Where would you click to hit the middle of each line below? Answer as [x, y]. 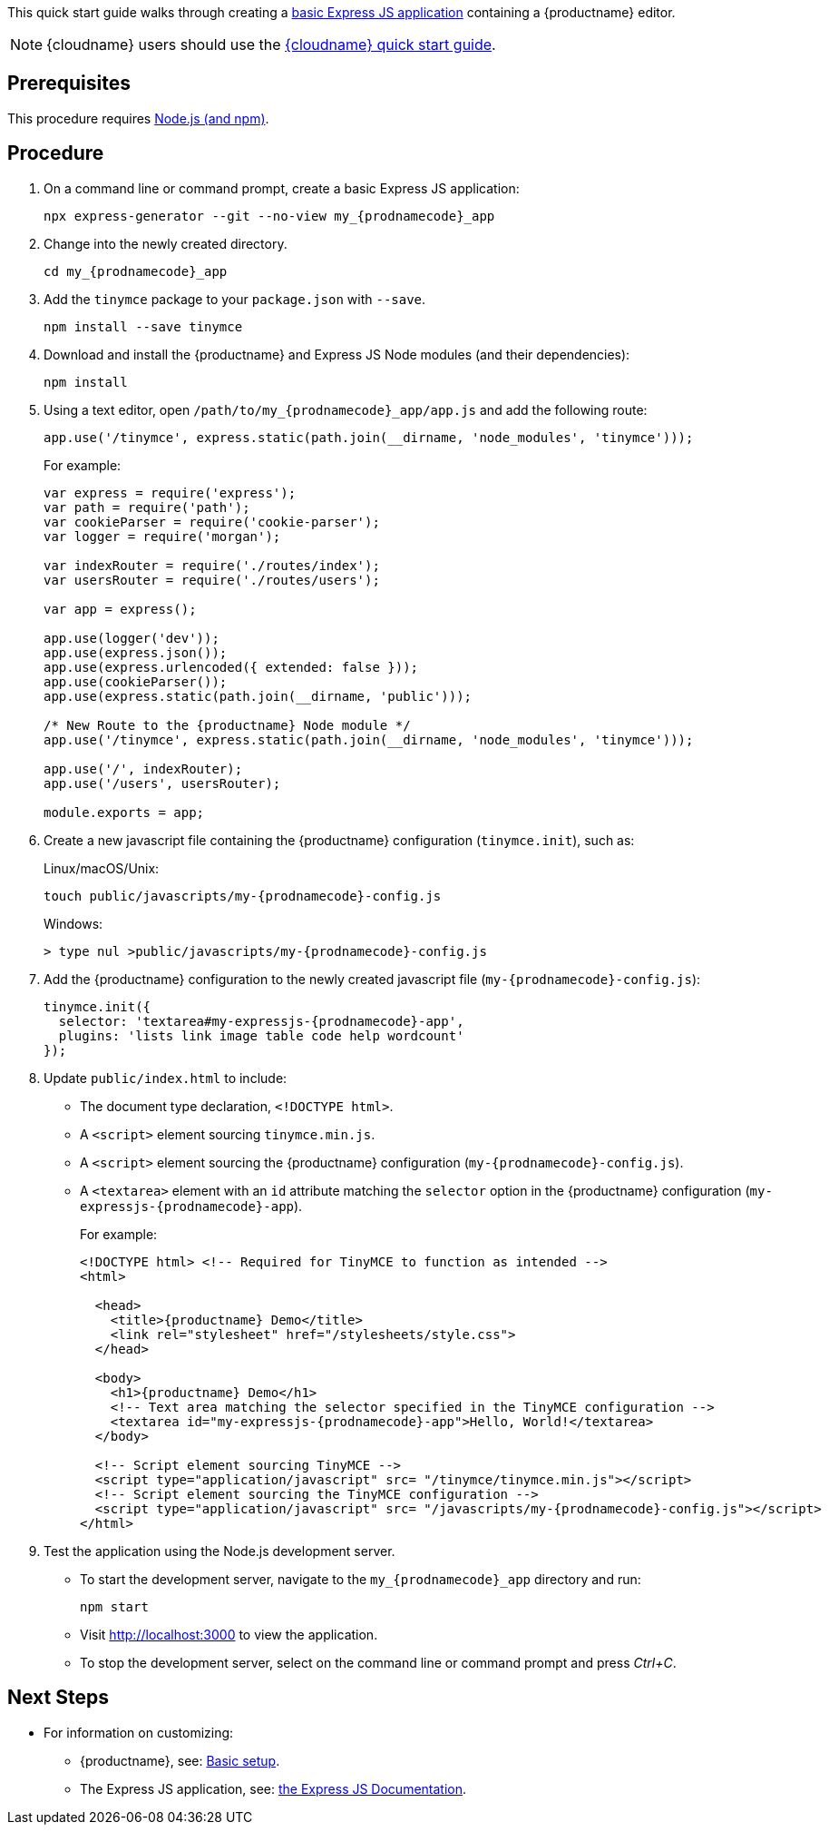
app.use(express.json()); [136, 652]
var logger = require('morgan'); [162, 536]
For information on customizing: [139, 1732]
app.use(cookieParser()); [136, 681]
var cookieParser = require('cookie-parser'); [212, 522]
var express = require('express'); [170, 492]
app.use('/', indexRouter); [143, 768]
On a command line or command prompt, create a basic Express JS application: [282, 188]
